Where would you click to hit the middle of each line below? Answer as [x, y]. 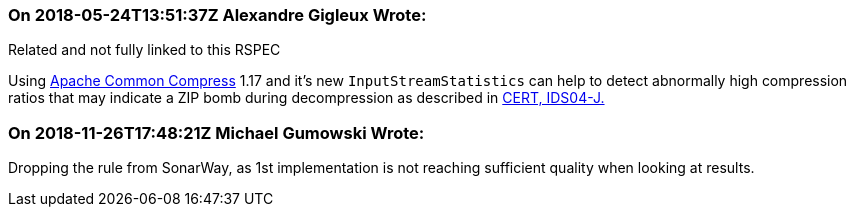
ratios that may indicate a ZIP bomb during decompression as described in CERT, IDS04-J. [306, 98]
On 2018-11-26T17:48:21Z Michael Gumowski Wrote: [216, 132]
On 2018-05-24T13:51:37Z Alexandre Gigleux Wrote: [217, 15]
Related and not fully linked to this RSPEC [144, 50]
